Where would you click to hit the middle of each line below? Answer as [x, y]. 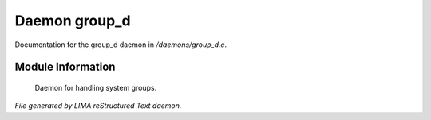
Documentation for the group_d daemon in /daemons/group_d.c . [121, 45]
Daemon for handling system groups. [96, 87]
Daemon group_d [73, 21]
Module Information [65, 67]
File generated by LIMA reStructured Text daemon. [98, 106]
